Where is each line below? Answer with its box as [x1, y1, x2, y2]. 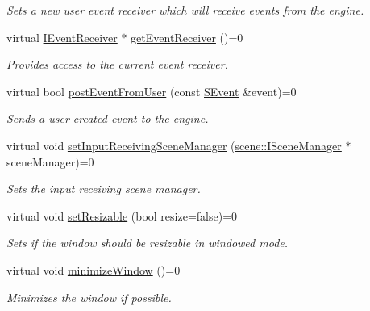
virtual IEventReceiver [6, 28, 118, 45]
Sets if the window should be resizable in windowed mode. [6, 234, 289, 251]
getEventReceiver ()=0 [131, 28, 243, 45]
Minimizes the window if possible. [6, 288, 172, 305]
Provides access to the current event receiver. [6, 56, 228, 73]
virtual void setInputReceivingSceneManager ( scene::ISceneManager [6, 137, 342, 153]
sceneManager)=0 [6, 153, 94, 170]
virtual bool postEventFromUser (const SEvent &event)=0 [6, 82, 297, 99]
